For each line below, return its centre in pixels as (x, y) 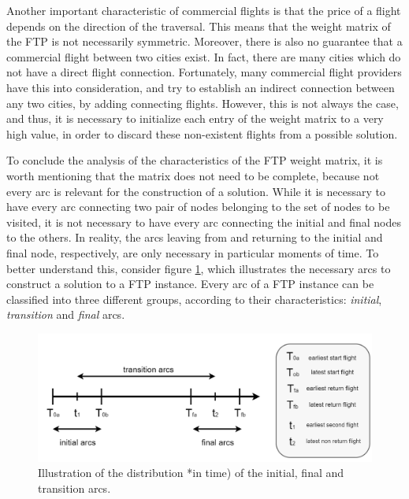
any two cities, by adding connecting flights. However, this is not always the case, (203, 103)
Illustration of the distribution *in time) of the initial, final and (191, 473)
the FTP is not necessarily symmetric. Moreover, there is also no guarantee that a (204, 41)
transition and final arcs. (66, 314)
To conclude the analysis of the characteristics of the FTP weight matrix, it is (195, 160)
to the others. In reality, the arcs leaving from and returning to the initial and (195, 237)
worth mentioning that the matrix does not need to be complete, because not (193, 175)
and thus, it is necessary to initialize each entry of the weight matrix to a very (195, 118)
